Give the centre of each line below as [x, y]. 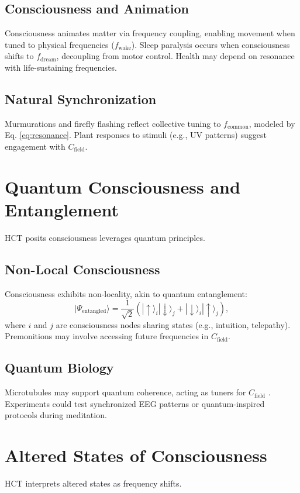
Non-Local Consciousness [82, 269]
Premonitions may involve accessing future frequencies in [107, 336]
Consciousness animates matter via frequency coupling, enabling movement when [150, 33]
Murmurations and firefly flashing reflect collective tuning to [113, 123]
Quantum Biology [59, 368]
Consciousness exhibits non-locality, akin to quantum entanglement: [126, 293]
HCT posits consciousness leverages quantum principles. [105, 237]
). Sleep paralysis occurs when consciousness [211, 44]
